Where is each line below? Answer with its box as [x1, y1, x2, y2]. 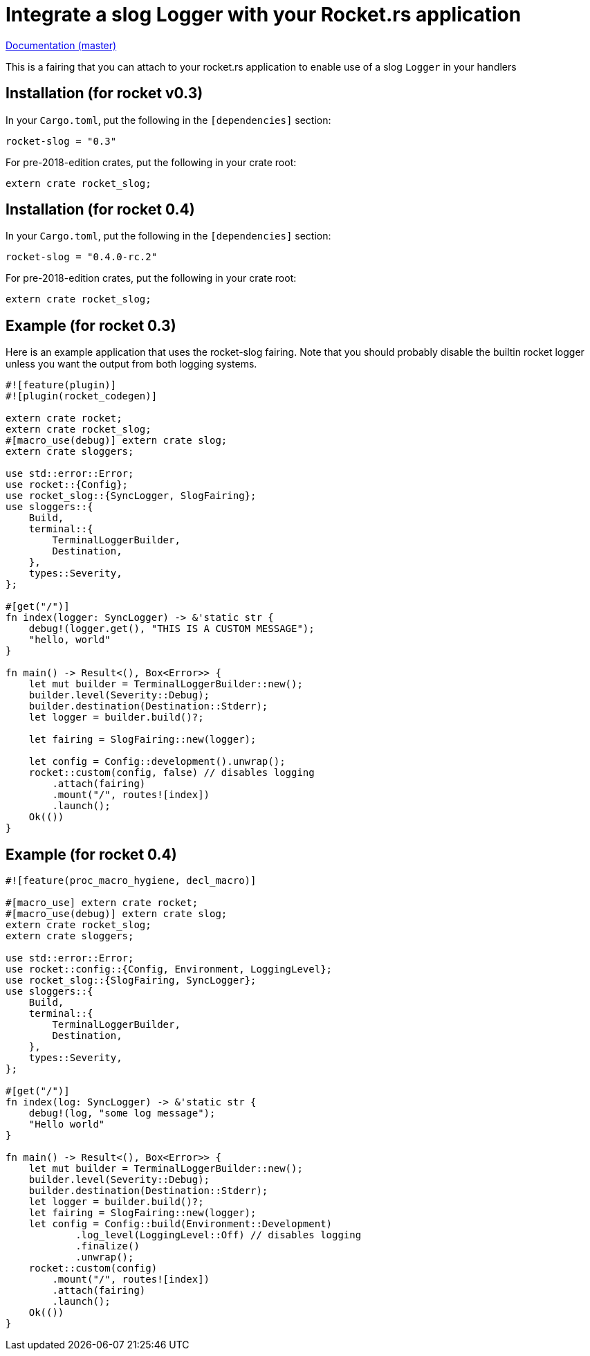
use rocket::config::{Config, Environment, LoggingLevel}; [6, 964, 333, 975]
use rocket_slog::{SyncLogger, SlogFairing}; [6, 490, 257, 502]
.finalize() [75, 1240, 140, 1252]
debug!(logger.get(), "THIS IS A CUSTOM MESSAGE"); [28, 623, 315, 635]
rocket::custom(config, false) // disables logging [28, 767, 315, 779]
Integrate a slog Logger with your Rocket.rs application [6, 3, 522, 26]
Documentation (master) [6, 39, 117, 51]
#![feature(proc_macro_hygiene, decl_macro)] [6, 875, 257, 887]
